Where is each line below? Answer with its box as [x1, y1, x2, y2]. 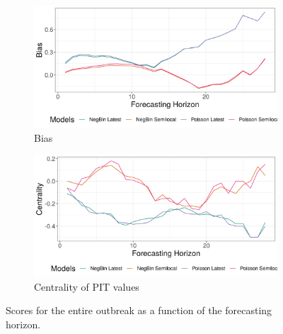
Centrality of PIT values [34, 279, 139, 294]
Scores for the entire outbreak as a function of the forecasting [6, 303, 272, 318]
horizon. [6, 316, 41, 331]
